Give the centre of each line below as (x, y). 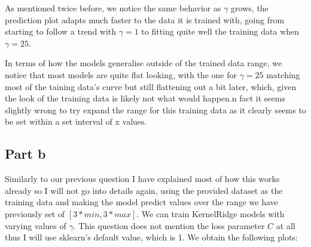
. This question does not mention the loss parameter (169, 225)
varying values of (36, 225)
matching (283, 74)
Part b (25, 154)
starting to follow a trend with (61, 31)
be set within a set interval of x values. (76, 121)
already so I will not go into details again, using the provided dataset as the (144, 190)
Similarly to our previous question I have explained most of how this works (142, 179)
